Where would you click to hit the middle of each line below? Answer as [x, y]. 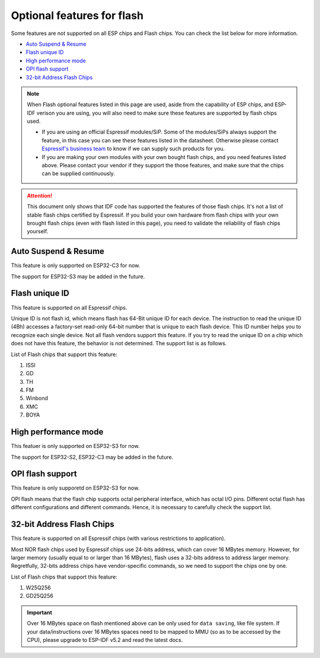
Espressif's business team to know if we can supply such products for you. [133, 149]
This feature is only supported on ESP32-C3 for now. [76, 266]
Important [40, 612]
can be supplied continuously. [79, 174]
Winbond [37, 398]
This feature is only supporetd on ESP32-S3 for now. [75, 488]
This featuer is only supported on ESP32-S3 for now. [76, 446]
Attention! [40, 195]
